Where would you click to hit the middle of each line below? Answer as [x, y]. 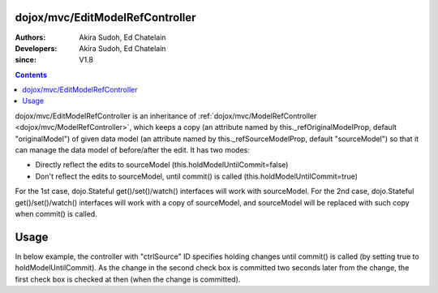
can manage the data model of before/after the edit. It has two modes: [133, 150]
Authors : [30, 37]
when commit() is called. [56, 213]
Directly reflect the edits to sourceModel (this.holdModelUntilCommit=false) [162, 165]
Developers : [36, 48]
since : [26, 60]
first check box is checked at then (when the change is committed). [128, 279]
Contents [31, 75]
